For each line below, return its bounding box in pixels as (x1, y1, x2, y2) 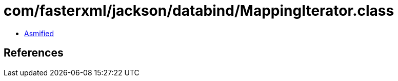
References (4, 46, 64, 60)
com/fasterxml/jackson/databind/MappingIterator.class (4, 2, 394, 19)
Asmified (24, 29, 54, 38)
